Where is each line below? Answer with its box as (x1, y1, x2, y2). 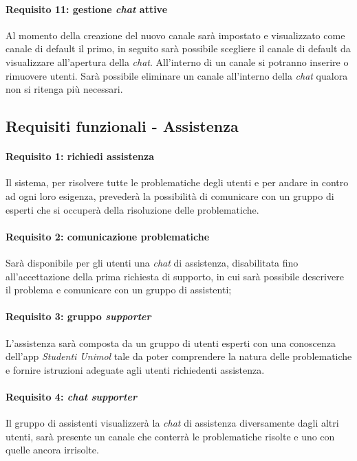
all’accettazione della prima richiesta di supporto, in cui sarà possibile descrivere (6, 269, 344, 283)
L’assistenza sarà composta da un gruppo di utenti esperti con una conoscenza (6, 335, 336, 350)
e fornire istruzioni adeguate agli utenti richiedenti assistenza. (6, 362, 265, 376)
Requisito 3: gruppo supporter (6, 309, 151, 324)
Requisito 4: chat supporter (6, 389, 137, 403)
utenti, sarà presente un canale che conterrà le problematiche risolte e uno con (6, 429, 335, 443)
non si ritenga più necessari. (6, 82, 123, 96)
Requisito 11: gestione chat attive (6, 1, 168, 16)
